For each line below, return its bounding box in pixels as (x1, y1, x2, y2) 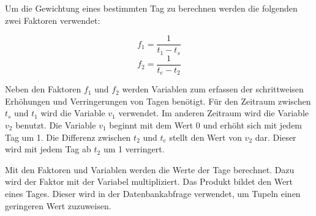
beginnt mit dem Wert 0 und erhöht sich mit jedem (109, 119, 303, 131)
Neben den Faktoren (5, 83, 81, 95)
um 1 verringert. (103, 143, 165, 155)
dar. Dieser (255, 130, 296, 143)
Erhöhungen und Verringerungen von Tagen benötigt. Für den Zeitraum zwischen (5, 94, 311, 107)
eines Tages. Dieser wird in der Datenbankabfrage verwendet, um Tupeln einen (5, 187, 301, 199)
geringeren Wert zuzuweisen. (5, 199, 111, 212)
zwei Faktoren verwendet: (5, 13, 100, 26)
